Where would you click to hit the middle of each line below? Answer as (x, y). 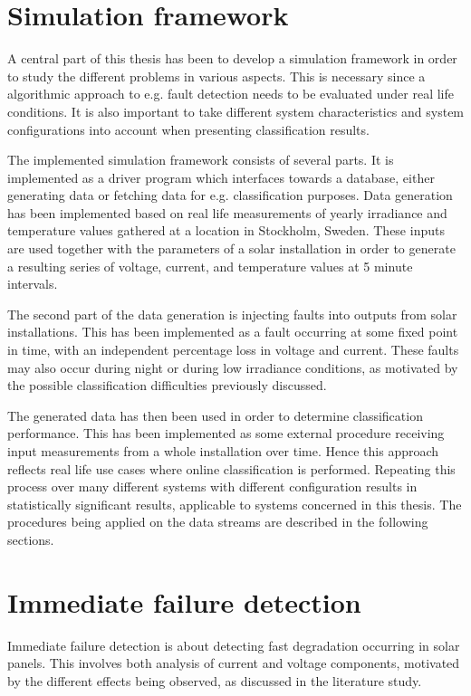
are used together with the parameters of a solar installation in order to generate (231, 248)
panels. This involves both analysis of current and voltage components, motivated (234, 663)
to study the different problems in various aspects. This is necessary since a (216, 76)
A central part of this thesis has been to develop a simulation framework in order (232, 58)
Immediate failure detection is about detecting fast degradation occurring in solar (234, 645)
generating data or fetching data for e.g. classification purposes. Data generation (230, 195)
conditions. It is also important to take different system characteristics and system (236, 111)
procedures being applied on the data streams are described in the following (218, 522)
